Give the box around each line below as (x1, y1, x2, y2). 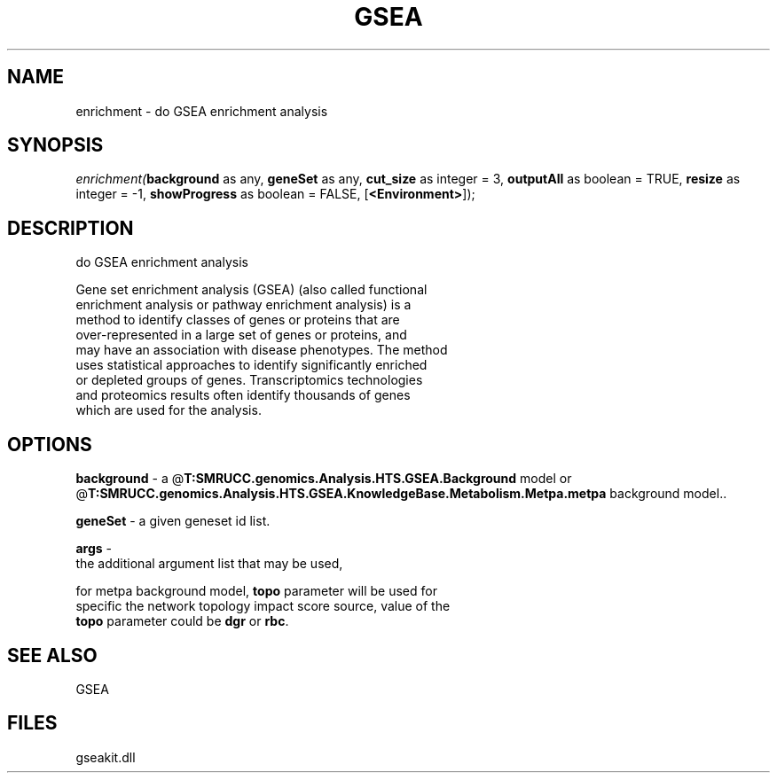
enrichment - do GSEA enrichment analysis (75, 103, 328, 119)
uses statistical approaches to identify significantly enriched (75, 357, 428, 373)
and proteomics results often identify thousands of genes (75, 387, 411, 403)
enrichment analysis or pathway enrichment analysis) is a (75, 297, 412, 313)
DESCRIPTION (7, 216, 134, 239)
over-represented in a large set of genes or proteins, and (75, 327, 407, 343)
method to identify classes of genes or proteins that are (75, 312, 400, 328)
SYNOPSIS (7, 134, 104, 157)
